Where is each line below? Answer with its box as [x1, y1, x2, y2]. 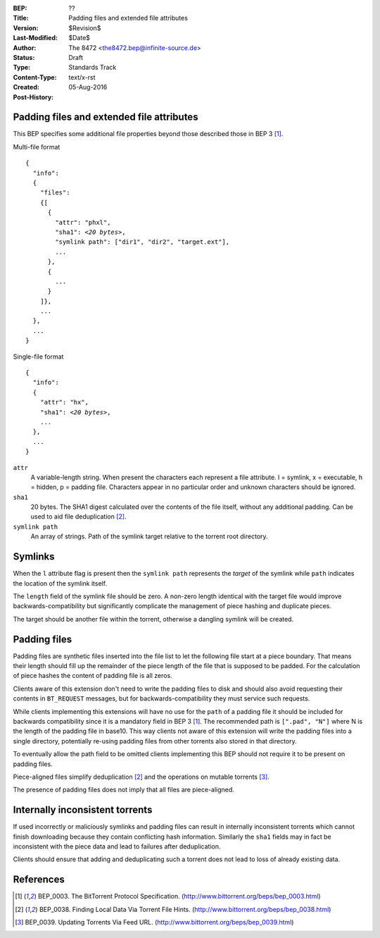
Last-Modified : [13, 34, 58, 42]
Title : [13, 14, 30, 23]
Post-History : [13, 92, 54, 101]
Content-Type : [13, 73, 57, 81]
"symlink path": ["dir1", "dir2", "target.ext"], [55, 238, 230, 246]
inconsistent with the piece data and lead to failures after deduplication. [13, 842, 221, 851]
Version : [13, 23, 39, 32]
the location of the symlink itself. [13, 579, 108, 588]
